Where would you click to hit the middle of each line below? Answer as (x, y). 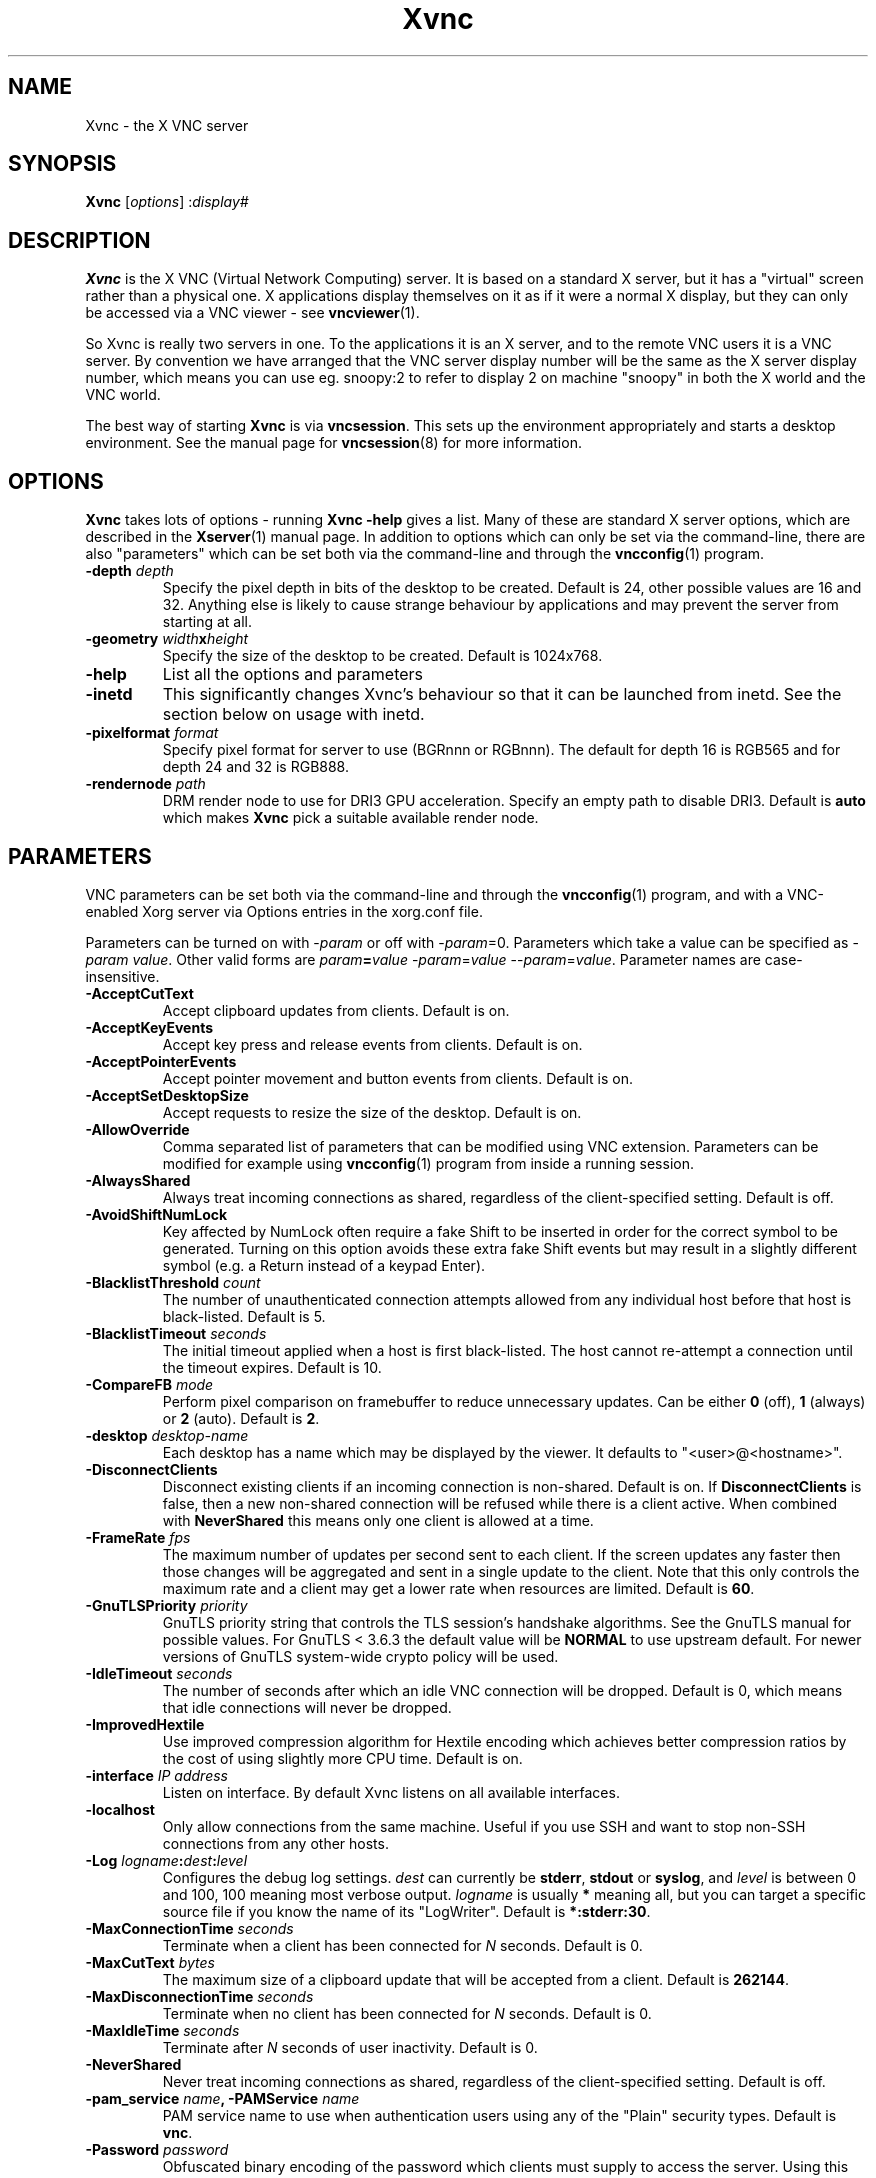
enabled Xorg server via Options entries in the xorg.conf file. (284, 911)
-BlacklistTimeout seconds (176, 1333)
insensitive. (122, 976)
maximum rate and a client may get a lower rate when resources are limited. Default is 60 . (458, 1588)
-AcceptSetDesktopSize (167, 1095)
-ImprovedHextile (145, 1724)
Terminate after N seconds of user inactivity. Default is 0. (350, 2047)
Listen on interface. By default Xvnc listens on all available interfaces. (391, 1792)
